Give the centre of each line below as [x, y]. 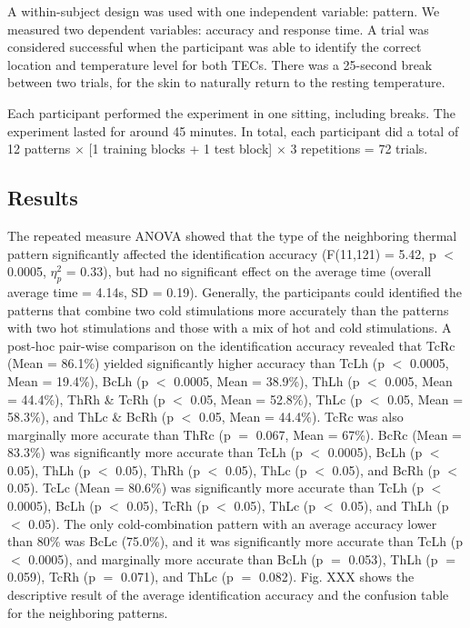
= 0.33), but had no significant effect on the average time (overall [249, 271]
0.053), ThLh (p [393, 558]
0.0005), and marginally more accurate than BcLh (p [176, 558]
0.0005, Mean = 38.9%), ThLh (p [267, 380]
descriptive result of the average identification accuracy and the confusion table [228, 595]
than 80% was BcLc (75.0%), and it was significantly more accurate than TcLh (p [235, 541]
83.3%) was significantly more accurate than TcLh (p [155, 452]
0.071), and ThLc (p [177, 577]
